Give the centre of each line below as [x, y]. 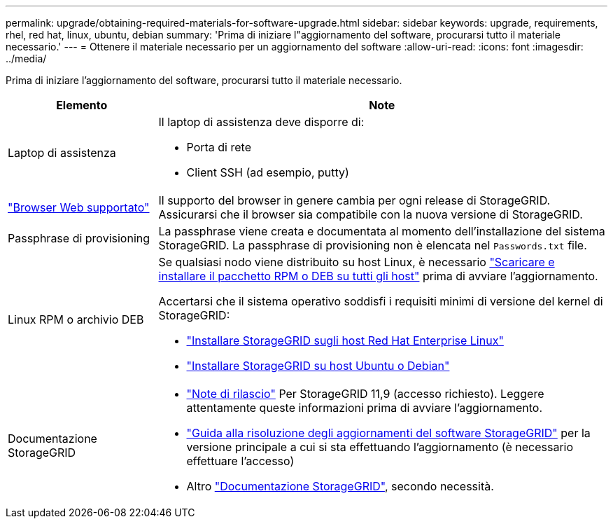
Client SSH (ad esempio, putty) [268, 172]
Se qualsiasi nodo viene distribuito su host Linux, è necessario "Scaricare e [357, 262]
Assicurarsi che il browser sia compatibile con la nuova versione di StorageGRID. [371, 214]
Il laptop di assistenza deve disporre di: [261, 122]
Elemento [82, 105]
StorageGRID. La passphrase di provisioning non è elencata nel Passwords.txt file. [373, 245]
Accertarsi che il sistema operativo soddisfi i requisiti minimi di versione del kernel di [381, 301]
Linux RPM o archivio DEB [76, 319]
